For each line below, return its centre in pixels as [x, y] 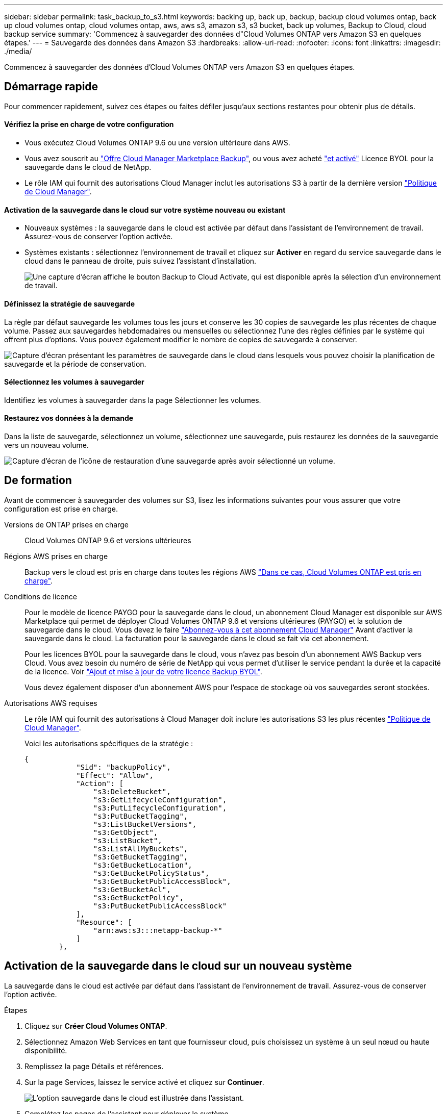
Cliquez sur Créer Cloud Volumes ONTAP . [96, 1026]
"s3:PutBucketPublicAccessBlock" [160, 906]
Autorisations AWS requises [51, 703]
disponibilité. [46, 1050]
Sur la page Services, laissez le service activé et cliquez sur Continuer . [144, 1082]
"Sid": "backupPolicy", [123, 767]
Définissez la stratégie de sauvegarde [70, 303]
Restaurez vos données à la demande [69, 418]
